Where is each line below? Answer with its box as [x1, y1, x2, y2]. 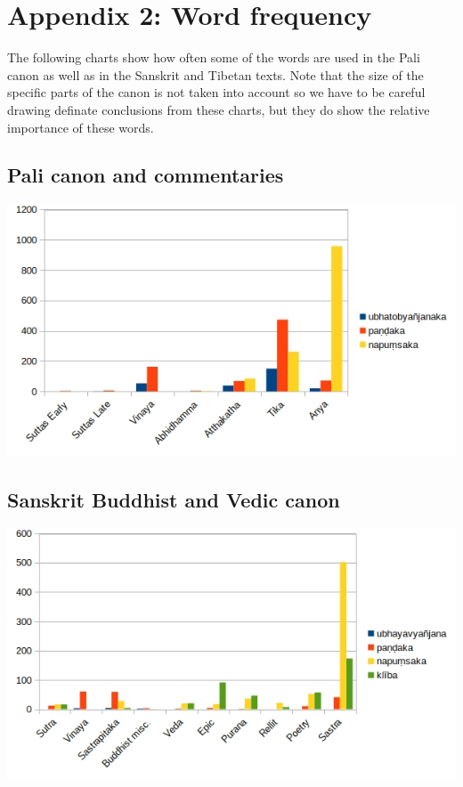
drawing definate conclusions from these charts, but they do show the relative [7, 100, 430, 118]
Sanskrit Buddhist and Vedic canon [7, 485, 340, 513]
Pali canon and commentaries [7, 161, 284, 189]
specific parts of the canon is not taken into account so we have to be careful [7, 83, 426, 101]
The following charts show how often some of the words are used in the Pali [7, 48, 420, 67]
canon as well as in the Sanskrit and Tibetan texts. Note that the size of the [7, 65, 424, 84]
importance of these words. [7, 118, 154, 136]
